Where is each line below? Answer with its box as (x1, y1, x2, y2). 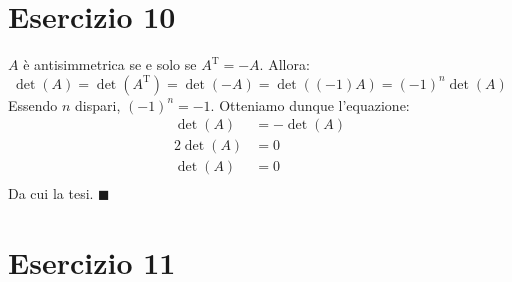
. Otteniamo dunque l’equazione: (210, 94, 410, 115)
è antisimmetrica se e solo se (23, 54, 197, 75)
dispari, (75, 94, 121, 115)
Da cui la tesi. (8, 183, 94, 204)
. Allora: (259, 54, 310, 75)
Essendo (8, 94, 58, 115)
